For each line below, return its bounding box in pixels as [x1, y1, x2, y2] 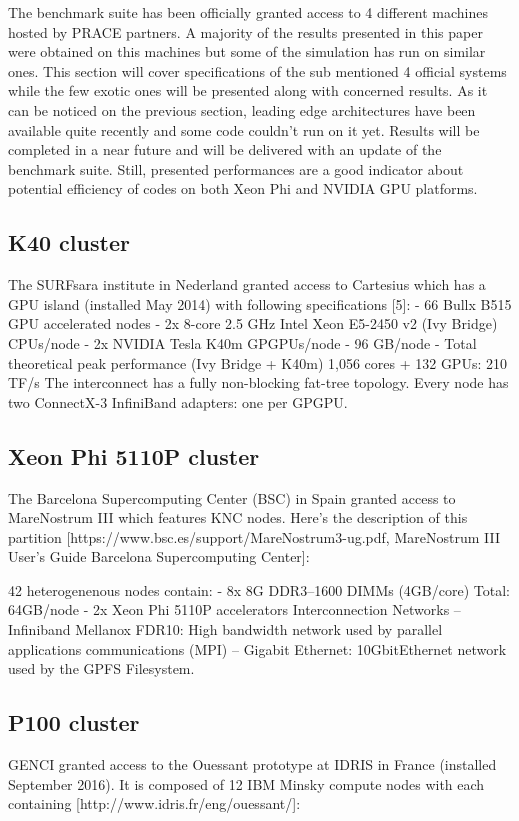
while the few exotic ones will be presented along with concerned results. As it [8, 80, 488, 101]
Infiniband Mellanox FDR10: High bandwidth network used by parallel [8, 619, 443, 640]
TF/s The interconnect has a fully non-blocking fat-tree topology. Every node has [8, 372, 509, 393]
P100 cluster [8, 707, 140, 738]
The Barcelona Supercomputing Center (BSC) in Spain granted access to [8, 487, 456, 508]
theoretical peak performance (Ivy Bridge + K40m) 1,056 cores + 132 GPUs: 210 [8, 352, 507, 373]
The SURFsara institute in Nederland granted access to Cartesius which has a [8, 274, 486, 295]
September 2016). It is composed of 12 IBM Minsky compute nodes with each [8, 773, 485, 794]
